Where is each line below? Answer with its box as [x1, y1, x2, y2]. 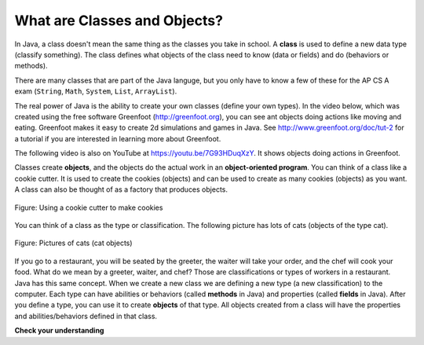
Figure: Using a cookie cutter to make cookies [14, 203, 163, 212]
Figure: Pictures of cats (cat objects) [14, 238, 133, 248]
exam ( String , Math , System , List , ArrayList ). [14, 86, 177, 96]
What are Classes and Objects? [14, 12, 224, 29]
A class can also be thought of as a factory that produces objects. [14, 185, 228, 194]
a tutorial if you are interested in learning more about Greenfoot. [14, 134, 221, 143]
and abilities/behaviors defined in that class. [14, 311, 157, 321]
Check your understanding [14, 326, 104, 336]
